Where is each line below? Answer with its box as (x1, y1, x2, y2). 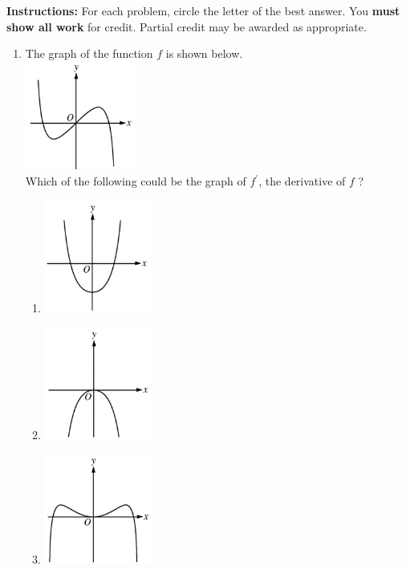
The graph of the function (25, 45, 153, 62)
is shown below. (165, 45, 243, 62)
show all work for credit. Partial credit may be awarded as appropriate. (6, 18, 367, 35)
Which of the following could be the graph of (25, 173, 246, 189)
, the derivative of (258, 173, 346, 189)
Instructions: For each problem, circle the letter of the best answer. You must (6, 2, 400, 18)
